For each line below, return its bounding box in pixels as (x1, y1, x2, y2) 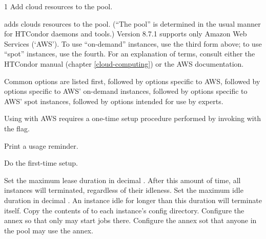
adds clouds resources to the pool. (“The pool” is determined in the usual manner (4, 18, 261, 29)
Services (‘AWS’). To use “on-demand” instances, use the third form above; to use (4, 38, 262, 49)
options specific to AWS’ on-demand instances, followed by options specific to (4, 86, 248, 96)
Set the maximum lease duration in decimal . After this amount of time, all (4, 174, 241, 185)
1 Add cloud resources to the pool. (4, 1, 113, 11)
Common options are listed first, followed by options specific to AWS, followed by (4, 75, 260, 86)
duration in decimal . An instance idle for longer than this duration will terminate (4, 194, 262, 205)
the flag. (4, 123, 30, 133)
